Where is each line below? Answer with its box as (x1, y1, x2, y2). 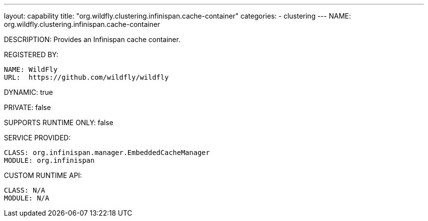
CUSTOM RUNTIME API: (4, 171, 82, 179)
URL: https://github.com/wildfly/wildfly (4, 73, 169, 81)
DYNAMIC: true (4, 88, 53, 96)
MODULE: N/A (4, 194, 49, 202)
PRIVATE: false (4, 103, 51, 111)
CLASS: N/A (4, 186, 45, 194)
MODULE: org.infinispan (4, 156, 95, 164)
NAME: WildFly (4, 66, 58, 73)
